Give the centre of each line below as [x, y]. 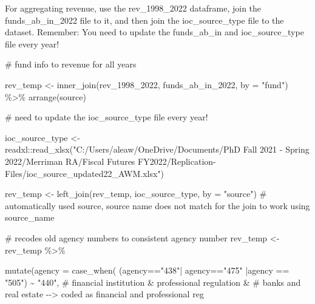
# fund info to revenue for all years [71, 64]
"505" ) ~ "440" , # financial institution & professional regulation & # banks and [153, 282]
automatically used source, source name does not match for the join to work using [157, 205]
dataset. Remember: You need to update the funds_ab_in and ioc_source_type [154, 32]
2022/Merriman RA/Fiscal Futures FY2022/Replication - [110, 161]
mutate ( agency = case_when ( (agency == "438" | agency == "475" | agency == [147, 270]
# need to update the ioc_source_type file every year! [107, 117]
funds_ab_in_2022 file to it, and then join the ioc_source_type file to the [144, 20]
